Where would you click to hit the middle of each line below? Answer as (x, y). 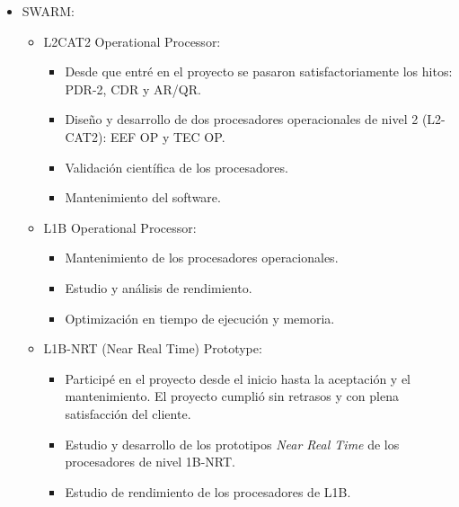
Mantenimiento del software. (143, 197)
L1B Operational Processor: (120, 227)
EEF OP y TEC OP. (168, 136)
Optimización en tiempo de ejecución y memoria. (200, 318)
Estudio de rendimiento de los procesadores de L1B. (208, 491)
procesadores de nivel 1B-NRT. (150, 462)
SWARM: (48, 11)
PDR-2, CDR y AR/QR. (133, 89)
